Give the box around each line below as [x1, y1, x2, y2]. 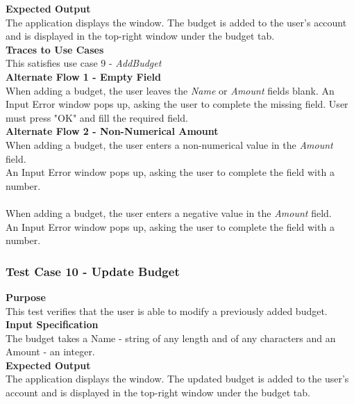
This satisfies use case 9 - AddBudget [6, 56, 162, 70]
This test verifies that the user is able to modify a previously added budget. [6, 303, 328, 318]
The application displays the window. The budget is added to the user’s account [6, 15, 347, 29]
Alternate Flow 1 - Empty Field [6, 69, 162, 83]
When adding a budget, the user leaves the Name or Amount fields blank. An [6, 83, 335, 97]
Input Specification [6, 317, 99, 332]
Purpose [6, 289, 46, 304]
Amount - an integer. [6, 344, 95, 359]
